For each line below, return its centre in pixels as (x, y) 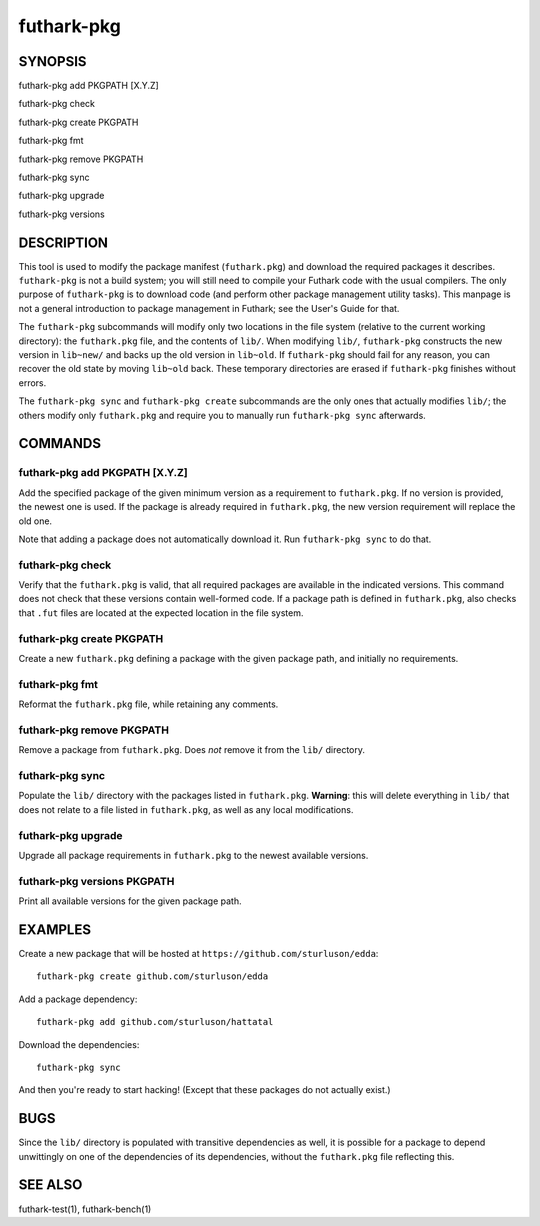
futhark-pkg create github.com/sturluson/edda (152, 976)
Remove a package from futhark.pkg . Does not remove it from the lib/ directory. (191, 750)
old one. (35, 521)
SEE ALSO (50, 1185)
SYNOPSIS (52, 61)
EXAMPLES (55, 929)
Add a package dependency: (78, 999)
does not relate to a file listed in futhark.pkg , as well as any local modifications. (186, 809)
